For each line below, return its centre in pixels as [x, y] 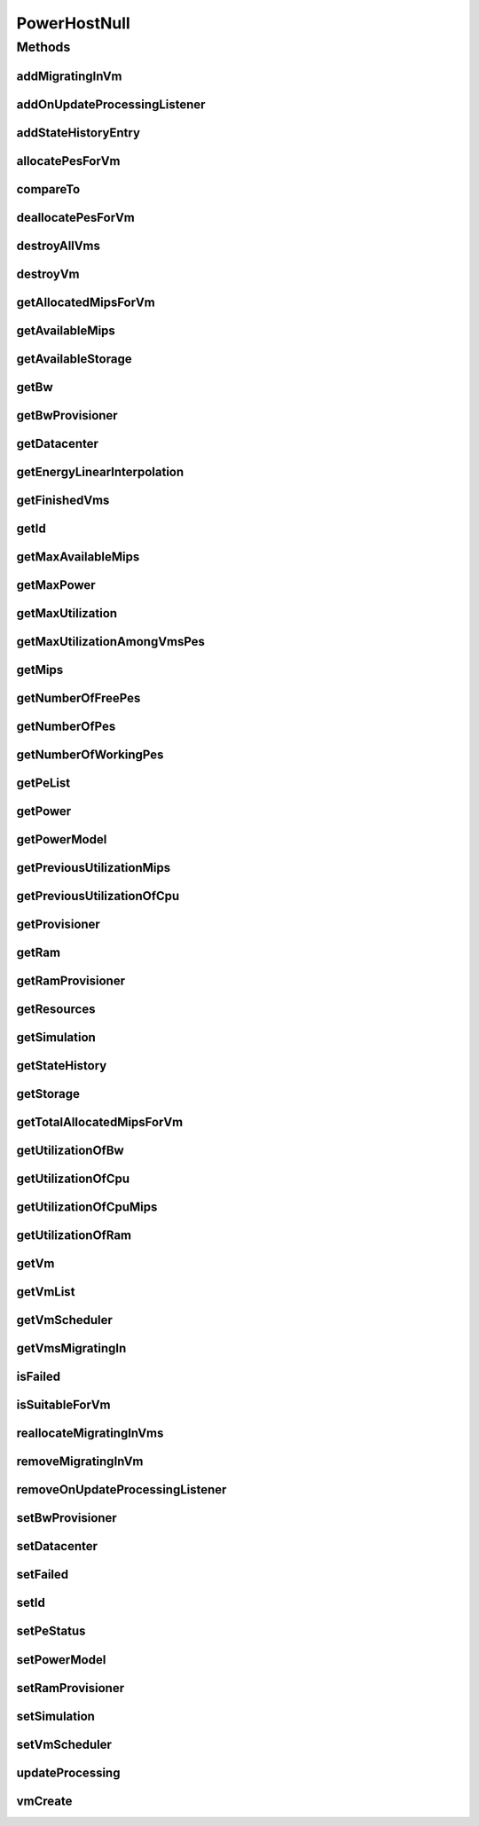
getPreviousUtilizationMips [94, 868]
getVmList [46, 1292]
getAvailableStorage [74, 359]
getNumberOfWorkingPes [90, 755]
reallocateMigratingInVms [90, 1434]
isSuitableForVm [63, 1405]
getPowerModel [62, 839]
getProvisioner [59, 925]
